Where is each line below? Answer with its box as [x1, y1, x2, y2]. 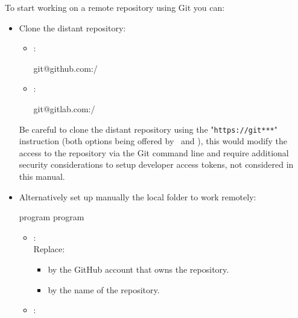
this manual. [19, 170, 65, 182]
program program [19, 211, 84, 223]
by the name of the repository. [48, 283, 160, 296]
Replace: [33, 243, 65, 255]
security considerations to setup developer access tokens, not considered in [19, 158, 294, 171]
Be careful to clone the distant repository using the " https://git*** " [19, 122, 277, 135]
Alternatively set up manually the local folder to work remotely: [19, 190, 256, 203]
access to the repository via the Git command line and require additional [19, 146, 289, 159]
